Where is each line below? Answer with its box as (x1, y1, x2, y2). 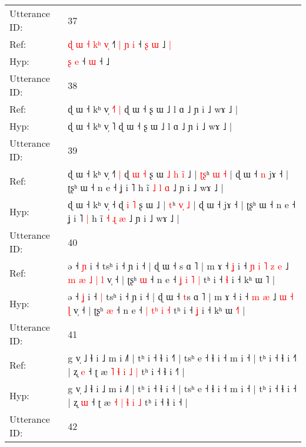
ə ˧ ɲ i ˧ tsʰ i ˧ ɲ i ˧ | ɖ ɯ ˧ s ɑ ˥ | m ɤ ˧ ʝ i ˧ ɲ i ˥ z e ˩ (68, 259, 289, 272)
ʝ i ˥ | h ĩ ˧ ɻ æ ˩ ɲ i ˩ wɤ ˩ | (68, 211, 180, 225)
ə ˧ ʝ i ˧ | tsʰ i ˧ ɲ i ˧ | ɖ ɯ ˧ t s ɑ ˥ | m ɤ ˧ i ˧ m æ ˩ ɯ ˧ (68, 290, 294, 303)
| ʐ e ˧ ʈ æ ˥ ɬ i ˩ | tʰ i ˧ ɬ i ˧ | (68, 364, 185, 378)
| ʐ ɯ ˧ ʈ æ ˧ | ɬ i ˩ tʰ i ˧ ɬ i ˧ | (68, 395, 188, 409)
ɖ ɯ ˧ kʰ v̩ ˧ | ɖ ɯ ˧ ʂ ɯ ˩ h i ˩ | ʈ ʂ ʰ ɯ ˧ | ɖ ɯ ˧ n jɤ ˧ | (68, 167, 289, 180)
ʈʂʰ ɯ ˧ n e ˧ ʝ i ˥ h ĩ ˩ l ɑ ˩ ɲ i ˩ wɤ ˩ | (68, 180, 224, 194)
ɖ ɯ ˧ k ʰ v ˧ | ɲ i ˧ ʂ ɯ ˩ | (68, 37, 172, 51)
